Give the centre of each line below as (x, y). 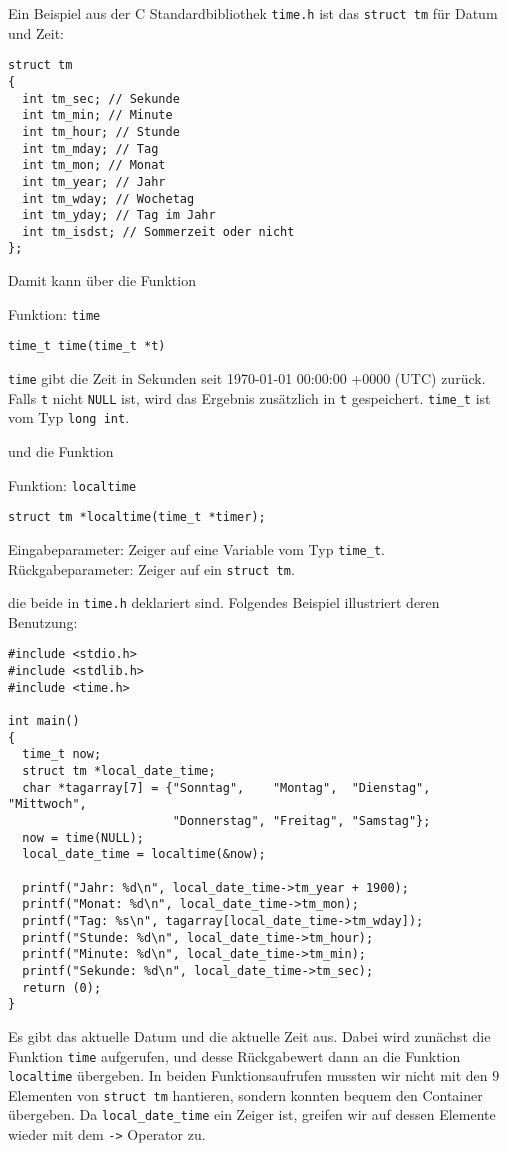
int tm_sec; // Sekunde (101, 98)
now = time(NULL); (83, 837)
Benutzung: (43, 621)
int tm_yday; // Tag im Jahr (119, 215)
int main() (44, 721)
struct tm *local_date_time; (119, 771)
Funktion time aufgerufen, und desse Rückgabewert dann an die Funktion (234, 1055)
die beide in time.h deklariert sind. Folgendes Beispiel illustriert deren (224, 602)
